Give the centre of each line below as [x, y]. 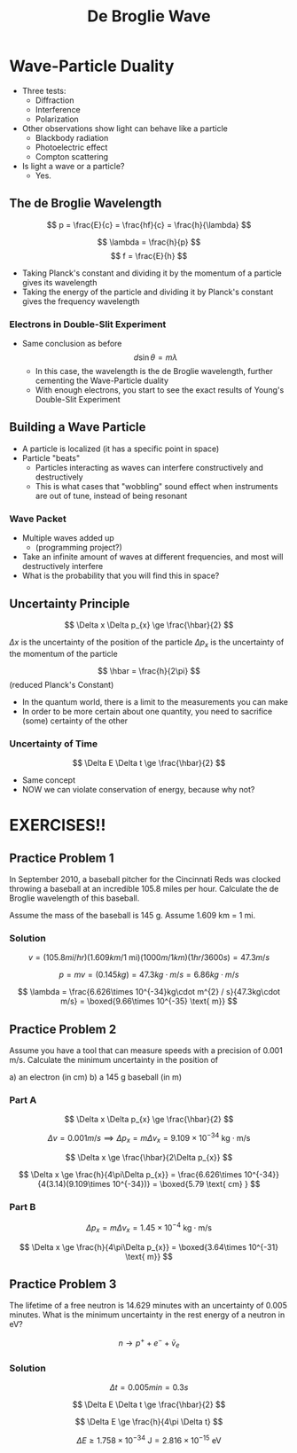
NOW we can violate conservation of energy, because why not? [138, 790]
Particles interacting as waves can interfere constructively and [149, 467]
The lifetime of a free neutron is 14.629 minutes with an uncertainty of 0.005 [148, 1306]
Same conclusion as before [72, 344]
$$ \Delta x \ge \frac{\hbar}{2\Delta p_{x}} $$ [149, 1157]
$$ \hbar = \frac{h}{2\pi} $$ [149, 670]
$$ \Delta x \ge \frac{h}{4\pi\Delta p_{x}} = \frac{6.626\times [130, 1174]
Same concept [48, 780]
